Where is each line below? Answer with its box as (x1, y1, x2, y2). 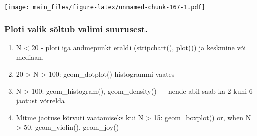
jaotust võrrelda (16, 95, 65, 106)
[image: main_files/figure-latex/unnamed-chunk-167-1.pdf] (4, 4, 205, 11)
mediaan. (16, 52, 44, 62)
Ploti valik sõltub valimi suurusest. (4, 22, 148, 35)
